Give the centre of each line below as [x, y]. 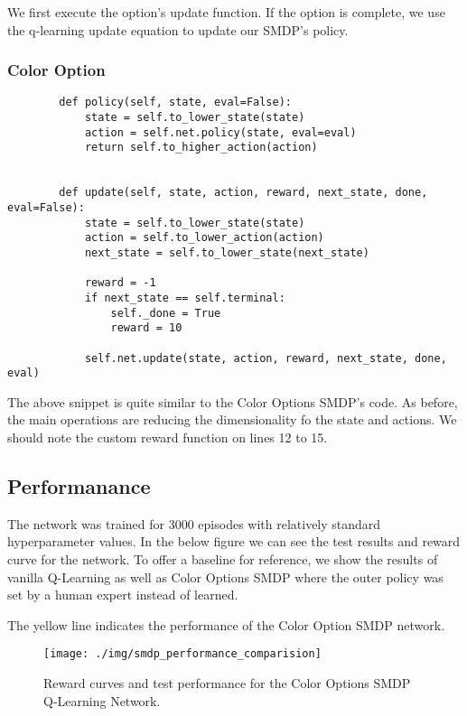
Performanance [79, 486]
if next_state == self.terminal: [185, 298]
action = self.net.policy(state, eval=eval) [220, 132]
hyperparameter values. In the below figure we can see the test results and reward [234, 541]
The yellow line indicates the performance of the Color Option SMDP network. [226, 624]
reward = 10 [146, 328]
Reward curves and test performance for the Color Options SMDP [227, 683]
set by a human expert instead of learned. [123, 595]
